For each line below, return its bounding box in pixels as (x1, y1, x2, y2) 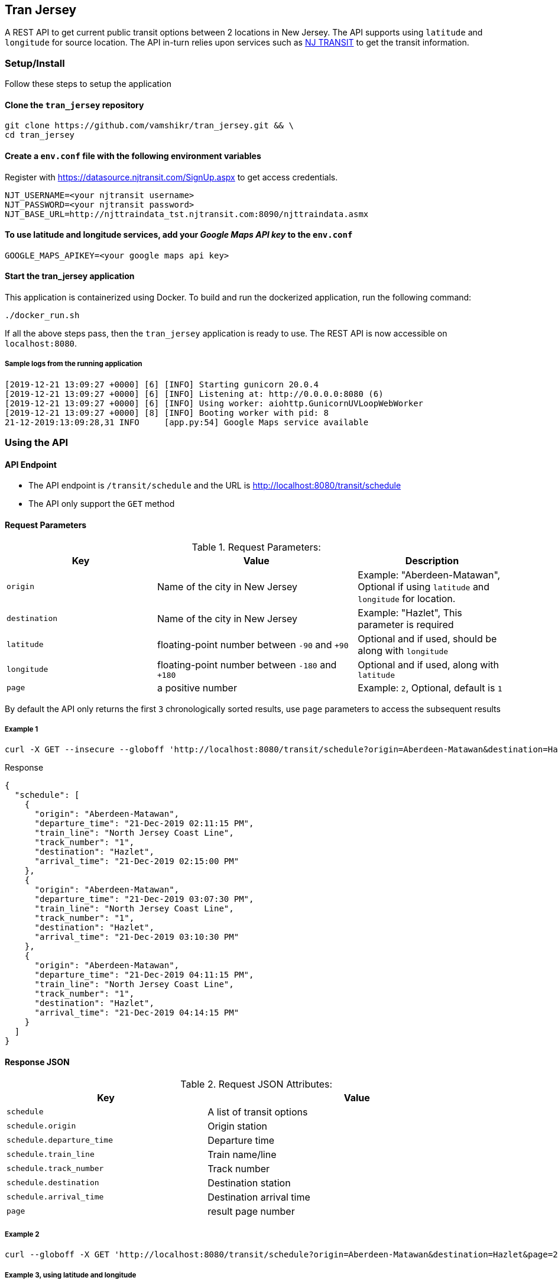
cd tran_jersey (5, 130, 75, 140)
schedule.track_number (7, 1164, 104, 1173)
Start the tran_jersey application (5, 271, 135, 282)
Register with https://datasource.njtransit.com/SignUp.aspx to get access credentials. (5, 172, 338, 182)
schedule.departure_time (7, 1136, 113, 1145)
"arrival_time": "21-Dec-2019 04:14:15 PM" (34, 1008, 239, 1018)
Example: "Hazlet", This (358, 606, 462, 619)
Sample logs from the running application (5, 360, 142, 368)
